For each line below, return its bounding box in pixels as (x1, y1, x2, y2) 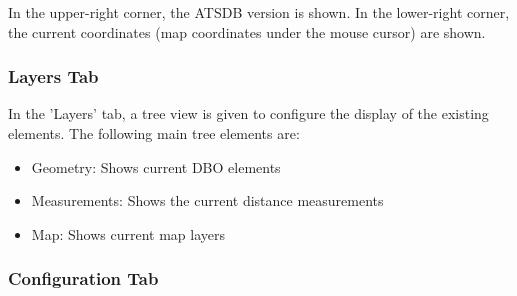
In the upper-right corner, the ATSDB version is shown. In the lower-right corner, (8, 2, 510, 22)
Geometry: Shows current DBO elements (31, 156, 281, 177)
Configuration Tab (8, 266, 159, 291)
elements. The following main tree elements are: (8, 123, 300, 143)
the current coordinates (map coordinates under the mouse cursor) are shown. (8, 21, 486, 42)
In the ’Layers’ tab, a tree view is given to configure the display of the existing (8, 103, 489, 124)
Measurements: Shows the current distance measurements (31, 190, 384, 211)
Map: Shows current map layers (31, 223, 225, 244)
